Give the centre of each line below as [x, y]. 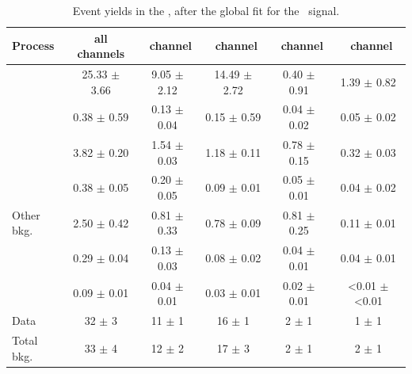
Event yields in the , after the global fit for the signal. [206, 10]
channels [101, 53]
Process [33, 46]
